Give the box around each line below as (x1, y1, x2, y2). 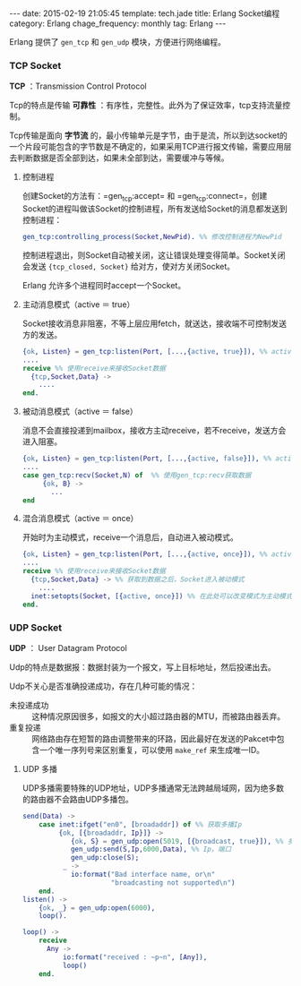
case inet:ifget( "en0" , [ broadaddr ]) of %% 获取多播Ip (39, 819, 243, 829)
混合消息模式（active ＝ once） (21, 513, 139, 524)
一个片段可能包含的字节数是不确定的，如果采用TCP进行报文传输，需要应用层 (9, 141, 292, 152)
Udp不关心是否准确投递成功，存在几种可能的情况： (9, 681, 198, 691)
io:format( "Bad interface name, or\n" (70, 870, 216, 879)
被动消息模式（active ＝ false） (21, 406, 139, 417)
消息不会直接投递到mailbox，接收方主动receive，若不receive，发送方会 (21, 425, 287, 436)
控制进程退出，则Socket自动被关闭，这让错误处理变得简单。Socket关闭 (21, 249, 286, 261)
